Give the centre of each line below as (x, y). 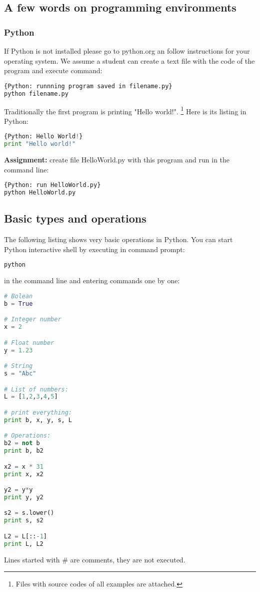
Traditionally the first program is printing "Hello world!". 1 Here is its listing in (125, 110)
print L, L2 (24, 544)
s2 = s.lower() (29, 513)
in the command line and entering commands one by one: (92, 280)
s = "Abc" (20, 374)
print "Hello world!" (40, 144)
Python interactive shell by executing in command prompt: (94, 249)
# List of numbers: (36, 389)
